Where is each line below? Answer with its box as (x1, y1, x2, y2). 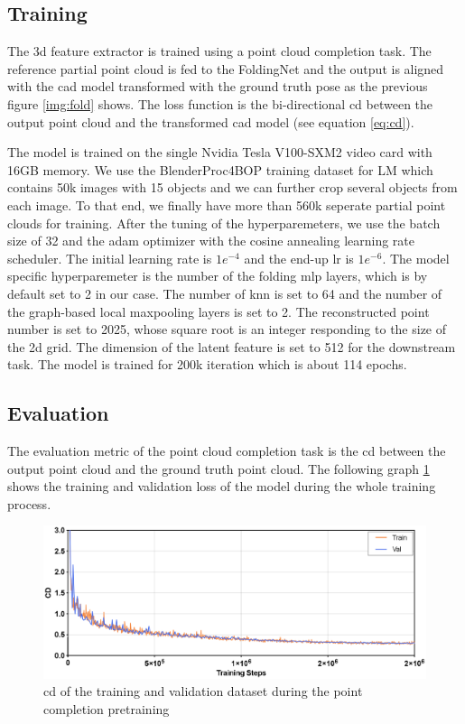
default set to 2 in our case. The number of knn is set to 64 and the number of (7, 283, 442, 302)
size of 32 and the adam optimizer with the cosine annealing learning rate (7, 231, 414, 250)
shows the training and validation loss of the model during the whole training (7, 477, 436, 496)
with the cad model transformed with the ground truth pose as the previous (7, 77, 428, 96)
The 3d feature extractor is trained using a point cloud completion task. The (7, 42, 432, 60)
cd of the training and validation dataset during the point (43, 682, 363, 701)
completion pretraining (43, 699, 170, 718)
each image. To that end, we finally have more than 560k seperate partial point (7, 195, 446, 214)
